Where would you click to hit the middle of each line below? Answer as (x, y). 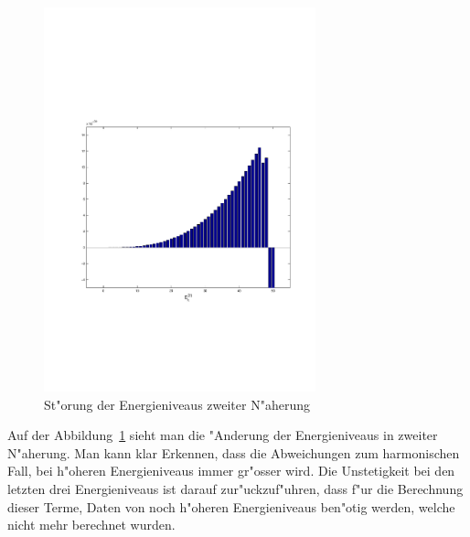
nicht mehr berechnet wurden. (91, 525)
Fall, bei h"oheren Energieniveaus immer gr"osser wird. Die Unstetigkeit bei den (231, 471)
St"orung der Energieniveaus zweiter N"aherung (177, 404)
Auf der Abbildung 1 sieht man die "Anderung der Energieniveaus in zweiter (223, 435)
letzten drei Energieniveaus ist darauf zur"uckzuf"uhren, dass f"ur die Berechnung (235, 488)
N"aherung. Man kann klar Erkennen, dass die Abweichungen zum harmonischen (234, 452)
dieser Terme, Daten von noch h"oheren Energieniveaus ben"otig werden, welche (231, 506)
